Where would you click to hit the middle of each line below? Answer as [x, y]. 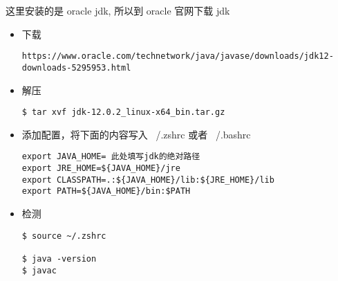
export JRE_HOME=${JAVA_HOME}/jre [101, 168]
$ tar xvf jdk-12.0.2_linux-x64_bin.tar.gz [123, 112]
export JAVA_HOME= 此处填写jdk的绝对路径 [111, 157]
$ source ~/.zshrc [64, 236]
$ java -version [59, 259]
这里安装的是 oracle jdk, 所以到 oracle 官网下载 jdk [118, 10]
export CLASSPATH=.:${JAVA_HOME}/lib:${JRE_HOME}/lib [148, 180]
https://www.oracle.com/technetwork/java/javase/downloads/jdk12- [178, 56]
